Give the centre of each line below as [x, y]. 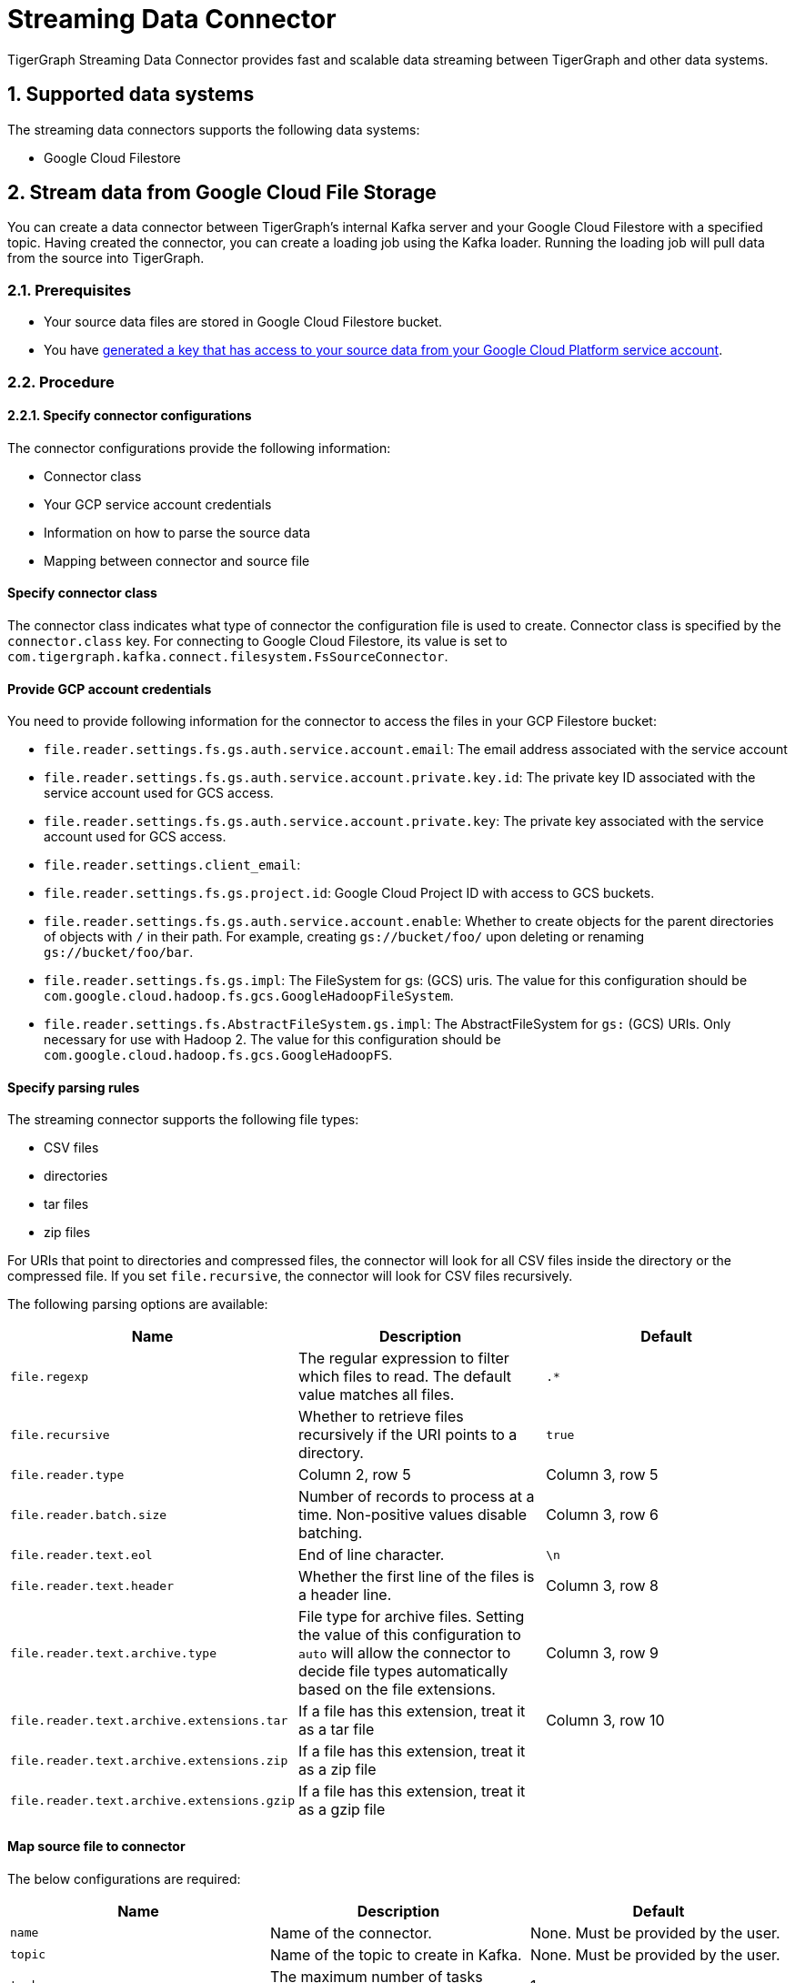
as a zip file [337, 1770]
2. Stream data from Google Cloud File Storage [222, 193]
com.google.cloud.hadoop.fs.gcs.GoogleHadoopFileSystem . [249, 996]
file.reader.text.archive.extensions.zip [149, 1760]
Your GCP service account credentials [158, 504]
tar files [66, 1204]
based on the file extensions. [397, 1690]
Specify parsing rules [74, 1087]
